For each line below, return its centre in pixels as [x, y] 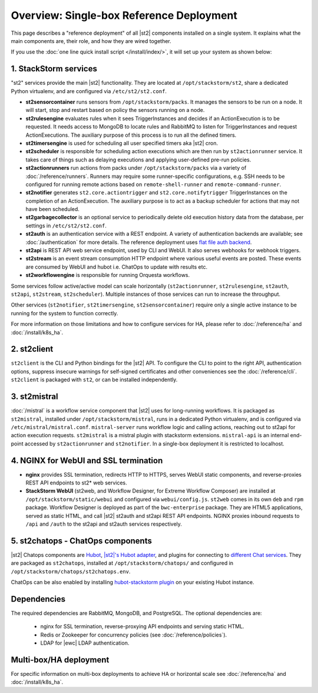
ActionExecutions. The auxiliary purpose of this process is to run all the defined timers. [131, 135]
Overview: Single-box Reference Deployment [124, 15]
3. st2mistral [34, 397]
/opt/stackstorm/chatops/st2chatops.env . [71, 571]
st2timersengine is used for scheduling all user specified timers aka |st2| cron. [122, 143]
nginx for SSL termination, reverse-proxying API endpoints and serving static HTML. [142, 626]
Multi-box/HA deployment [60, 660]
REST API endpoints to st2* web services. [77, 483]
